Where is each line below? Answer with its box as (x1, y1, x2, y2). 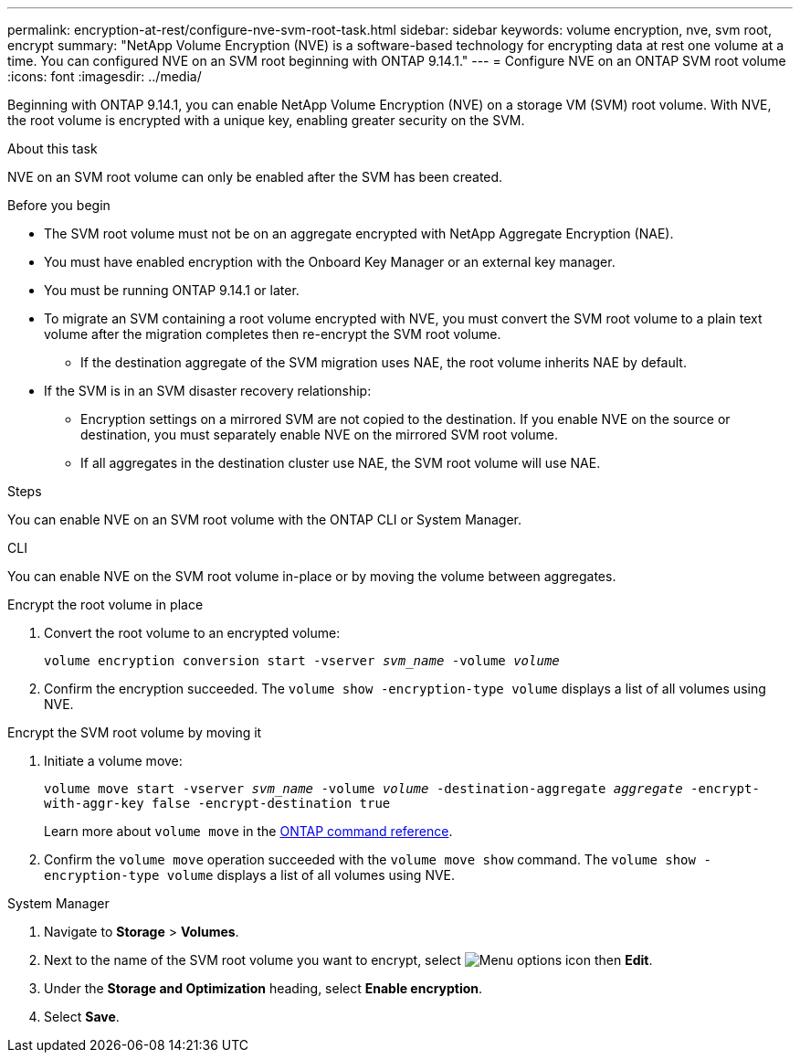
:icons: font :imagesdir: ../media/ (7, 69, 202, 84)
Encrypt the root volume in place (7, 597, 204, 612)
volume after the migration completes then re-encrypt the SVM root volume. (44, 326, 501, 342)
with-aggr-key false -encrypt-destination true (44, 796, 391, 811)
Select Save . (44, 1009, 120, 1024)
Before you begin (7, 197, 111, 213)
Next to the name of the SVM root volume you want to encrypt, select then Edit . (44, 952, 653, 968)
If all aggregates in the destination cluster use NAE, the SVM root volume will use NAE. (80, 455, 601, 471)
